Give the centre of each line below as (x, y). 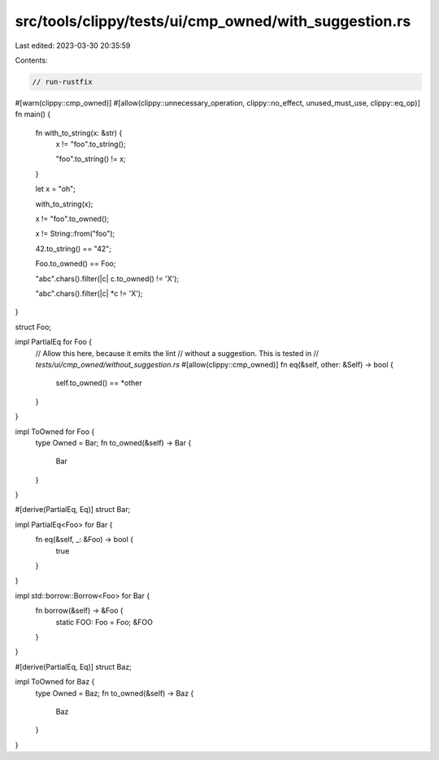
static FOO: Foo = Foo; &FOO (104, 622)
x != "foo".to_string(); (91, 144)
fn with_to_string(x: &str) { (79, 132)
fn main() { (33, 115)
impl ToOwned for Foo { (55, 432)
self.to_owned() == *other (99, 383)
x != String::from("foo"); (75, 234)
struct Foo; (33, 327)
